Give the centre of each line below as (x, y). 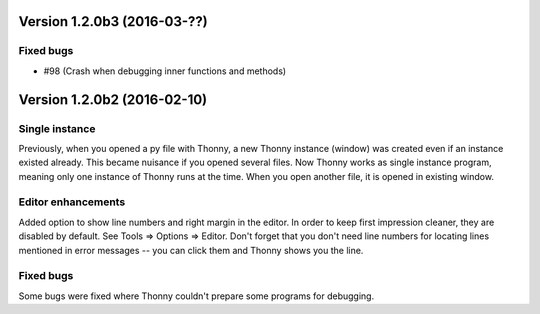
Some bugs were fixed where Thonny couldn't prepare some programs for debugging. (196, 296)
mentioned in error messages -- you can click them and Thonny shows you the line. (191, 250)
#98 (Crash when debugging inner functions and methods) (165, 71)
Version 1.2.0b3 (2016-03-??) (113, 21)
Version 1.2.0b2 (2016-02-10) (113, 99)
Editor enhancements (72, 202)
